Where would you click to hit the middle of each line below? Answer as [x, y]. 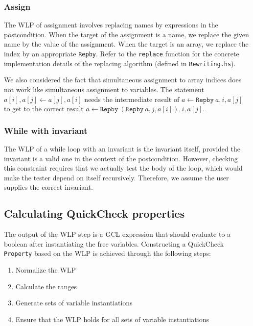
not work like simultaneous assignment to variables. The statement [104, 89]
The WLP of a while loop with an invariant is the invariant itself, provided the [122, 148]
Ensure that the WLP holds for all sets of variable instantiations [112, 319]
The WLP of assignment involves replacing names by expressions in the [111, 25]
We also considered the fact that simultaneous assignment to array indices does [123, 80]
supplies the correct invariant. [48, 187]
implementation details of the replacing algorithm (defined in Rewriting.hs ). [120, 63]
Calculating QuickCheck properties [94, 213]
